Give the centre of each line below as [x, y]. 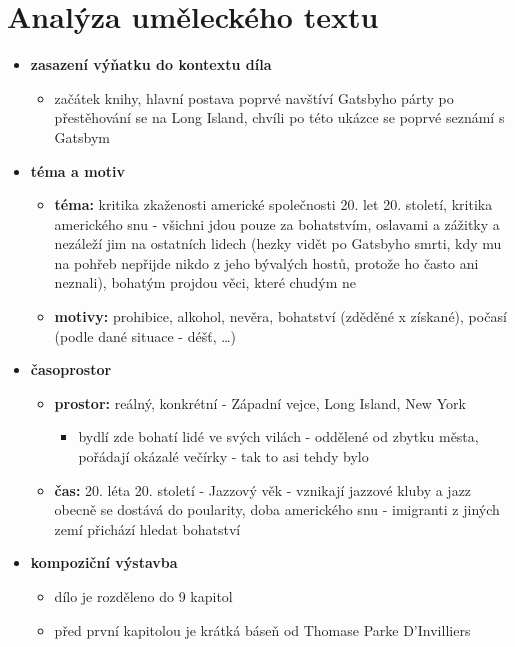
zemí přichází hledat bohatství [147, 528]
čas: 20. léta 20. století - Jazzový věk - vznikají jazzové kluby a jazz [263, 489]
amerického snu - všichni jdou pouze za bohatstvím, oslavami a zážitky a [277, 223]
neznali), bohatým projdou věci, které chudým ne [205, 282]
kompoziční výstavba [104, 562]
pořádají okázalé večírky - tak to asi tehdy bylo [223, 456]
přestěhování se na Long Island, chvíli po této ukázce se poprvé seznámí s [279, 117]
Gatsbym [82, 136]
